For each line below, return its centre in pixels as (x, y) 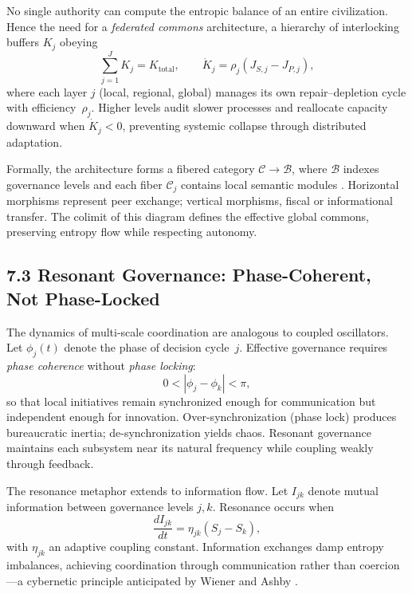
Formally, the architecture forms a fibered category (131, 169)
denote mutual (343, 490)
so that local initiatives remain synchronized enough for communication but (191, 401)
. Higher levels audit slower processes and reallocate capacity (239, 107)
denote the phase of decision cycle (147, 347)
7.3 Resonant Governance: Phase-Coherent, (189, 275)
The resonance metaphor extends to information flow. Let (147, 490)
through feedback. (50, 463)
